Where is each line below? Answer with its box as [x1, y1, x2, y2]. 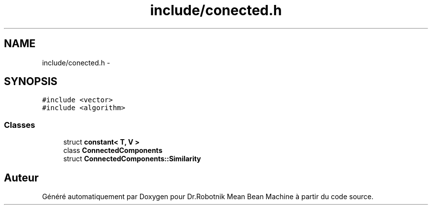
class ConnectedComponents [63, 146, 163, 155]
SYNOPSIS [4, 75, 58, 88]
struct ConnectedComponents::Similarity [63, 154, 201, 163]
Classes [4, 119, 36, 130]
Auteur [4, 171, 39, 184]
